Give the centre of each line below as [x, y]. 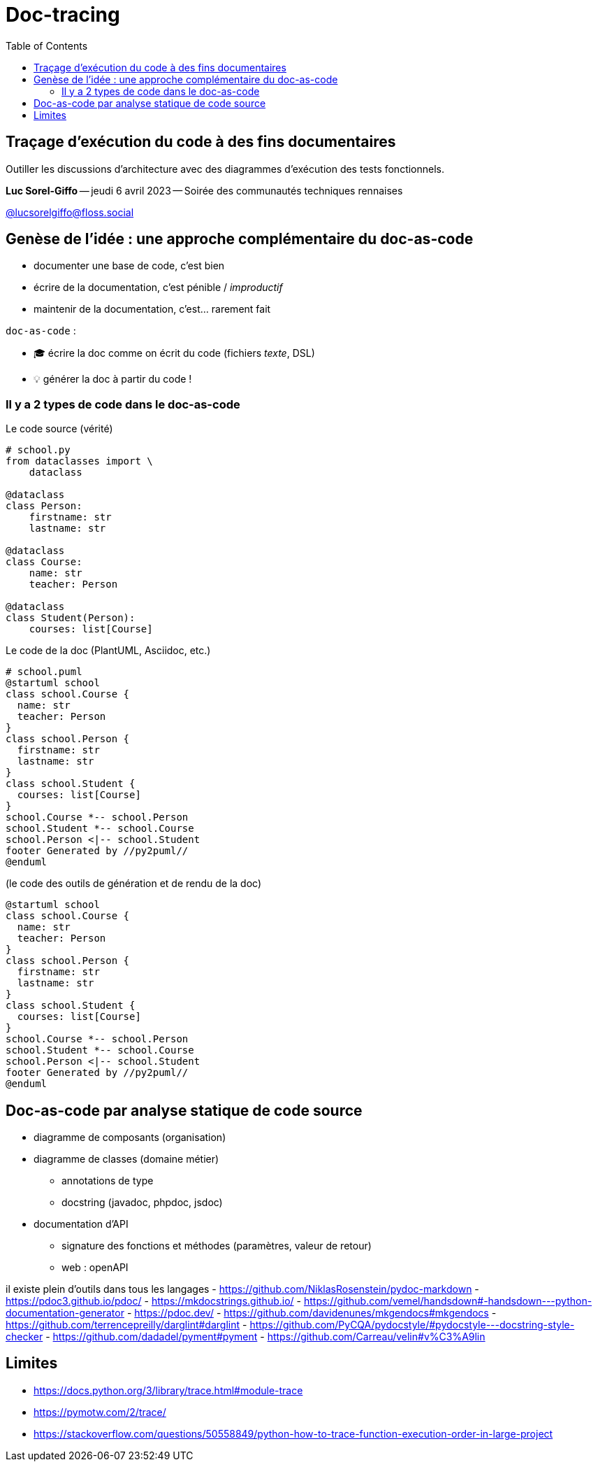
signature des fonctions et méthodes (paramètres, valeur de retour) [217, 1246]
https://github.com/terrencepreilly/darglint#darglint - [126, 1325]
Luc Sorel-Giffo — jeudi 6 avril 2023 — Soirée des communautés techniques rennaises [204, 190]
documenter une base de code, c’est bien [129, 266]
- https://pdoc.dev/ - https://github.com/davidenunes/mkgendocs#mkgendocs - [312, 1313]
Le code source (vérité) [59, 429]
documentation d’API [81, 1224]
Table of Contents [47, 45]
